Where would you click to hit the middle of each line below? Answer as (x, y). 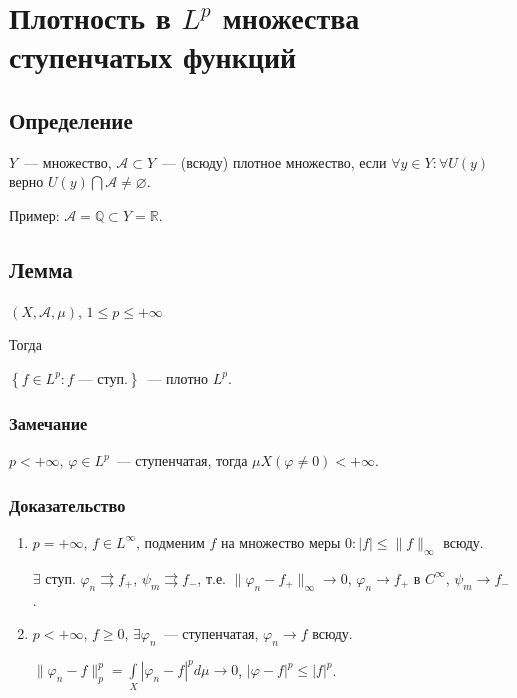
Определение (71, 119)
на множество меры (280, 541)
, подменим (170, 541)
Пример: (34, 214)
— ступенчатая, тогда (182, 460)
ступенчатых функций (153, 56)
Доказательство (67, 504)
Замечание (48, 422)
